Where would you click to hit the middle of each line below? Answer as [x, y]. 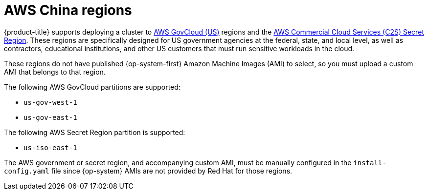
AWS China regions [68, 10]
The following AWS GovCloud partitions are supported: [92, 87]
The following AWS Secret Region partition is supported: [95, 132]
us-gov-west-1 [50, 102]
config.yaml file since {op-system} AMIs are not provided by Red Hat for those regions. [148, 171]
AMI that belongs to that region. [55, 72]
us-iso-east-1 [50, 147]
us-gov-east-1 [50, 117]
